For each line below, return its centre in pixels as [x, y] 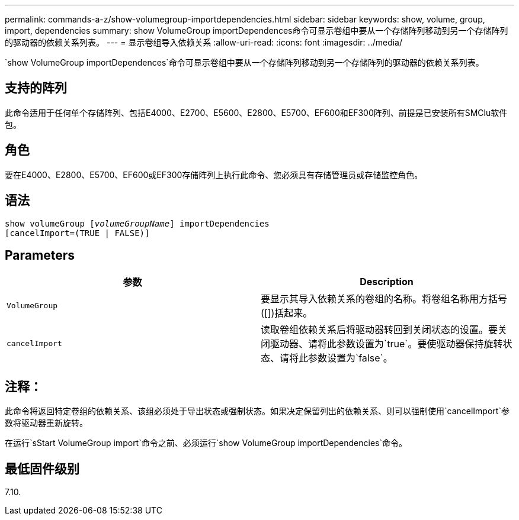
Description [387, 282]
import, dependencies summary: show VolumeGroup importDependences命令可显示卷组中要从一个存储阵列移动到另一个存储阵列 [257, 30]
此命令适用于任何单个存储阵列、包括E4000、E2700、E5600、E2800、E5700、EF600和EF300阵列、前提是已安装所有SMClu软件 [256, 112]
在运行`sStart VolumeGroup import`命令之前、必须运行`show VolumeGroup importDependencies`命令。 [206, 443]
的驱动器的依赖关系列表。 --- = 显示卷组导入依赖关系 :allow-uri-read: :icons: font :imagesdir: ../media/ [204, 42]
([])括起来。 [287, 313]
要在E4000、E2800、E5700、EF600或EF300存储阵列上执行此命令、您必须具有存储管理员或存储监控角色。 [214, 175]
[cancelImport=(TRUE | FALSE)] [77, 233]
